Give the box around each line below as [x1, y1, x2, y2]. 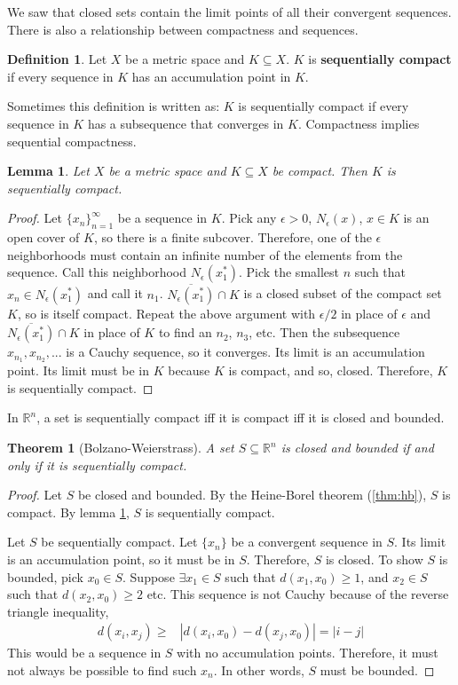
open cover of [7, 228, 80, 247]
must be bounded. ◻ [320, 660, 435, 679]
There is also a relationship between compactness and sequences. [7, 20, 359, 38]
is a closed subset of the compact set [243, 284, 442, 303]
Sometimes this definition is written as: [7, 97, 220, 115]
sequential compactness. [7, 131, 137, 150]
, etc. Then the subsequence [249, 323, 400, 342]
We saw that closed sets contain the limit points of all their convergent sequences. [7, 3, 452, 20]
